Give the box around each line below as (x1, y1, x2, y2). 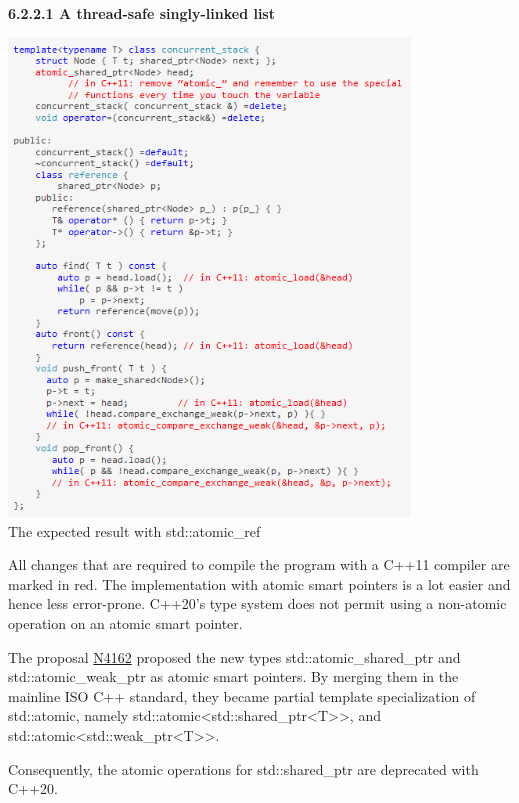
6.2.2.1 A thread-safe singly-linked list (8, 2, 275, 23)
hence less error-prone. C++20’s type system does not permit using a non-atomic (8, 593, 507, 614)
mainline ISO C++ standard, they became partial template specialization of (8, 685, 476, 706)
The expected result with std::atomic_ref (8, 520, 261, 541)
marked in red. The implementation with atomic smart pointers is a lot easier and (8, 573, 511, 594)
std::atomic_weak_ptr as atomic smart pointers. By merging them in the (8, 666, 459, 687)
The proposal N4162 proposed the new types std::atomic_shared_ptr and (8, 646, 461, 667)
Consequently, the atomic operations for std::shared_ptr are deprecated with (8, 758, 479, 779)
